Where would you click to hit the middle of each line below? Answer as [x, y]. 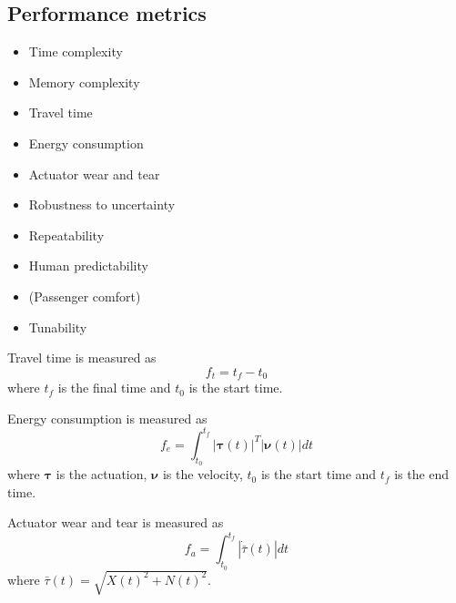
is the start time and [319, 474]
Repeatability [66, 235]
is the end [422, 474]
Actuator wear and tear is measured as [116, 522]
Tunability [58, 327]
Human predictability [88, 266]
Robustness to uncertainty [102, 204]
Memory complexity [84, 82]
